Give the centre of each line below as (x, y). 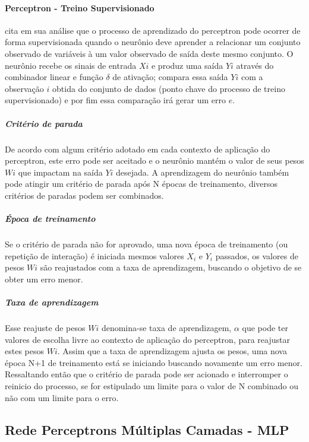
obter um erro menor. (44, 279)
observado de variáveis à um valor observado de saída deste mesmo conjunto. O (149, 53)
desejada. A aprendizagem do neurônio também (203, 172)
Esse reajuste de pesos (45, 327)
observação (24, 88)
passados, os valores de (257, 255)
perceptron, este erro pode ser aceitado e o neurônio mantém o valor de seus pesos (154, 160)
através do (255, 65)
